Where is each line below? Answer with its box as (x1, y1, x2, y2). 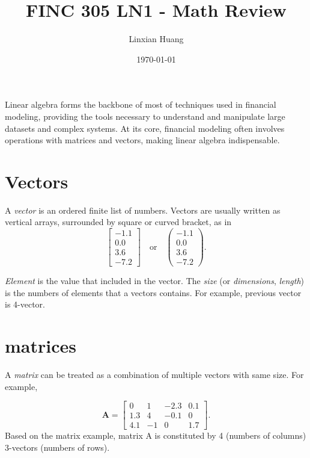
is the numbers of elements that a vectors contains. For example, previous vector (5, 286, 302, 299)
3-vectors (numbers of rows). (5, 441, 110, 453)
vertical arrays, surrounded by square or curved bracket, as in (5, 215, 232, 228)
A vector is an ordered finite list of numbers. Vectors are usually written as (5, 203, 281, 216)
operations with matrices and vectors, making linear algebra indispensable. (5, 134, 280, 146)
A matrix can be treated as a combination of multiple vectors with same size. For (5, 368, 304, 381)
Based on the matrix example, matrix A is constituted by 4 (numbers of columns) (5, 429, 306, 442)
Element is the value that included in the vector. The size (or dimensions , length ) (5, 274, 305, 287)
